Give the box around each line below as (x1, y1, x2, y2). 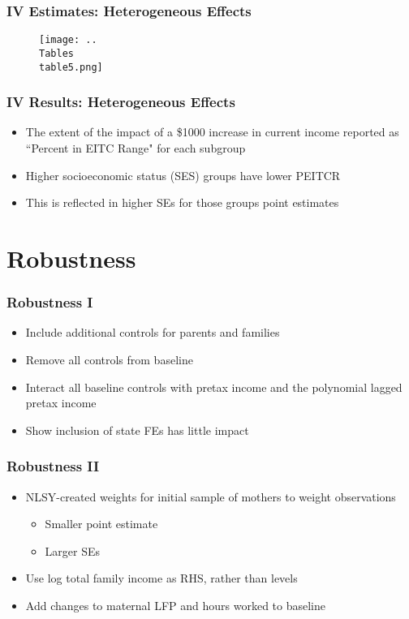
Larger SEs (45, 542, 101, 559)
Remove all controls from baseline (25, 350, 193, 368)
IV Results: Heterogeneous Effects (6, 92, 235, 112)
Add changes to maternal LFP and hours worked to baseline (25, 596, 326, 613)
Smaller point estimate (45, 515, 158, 532)
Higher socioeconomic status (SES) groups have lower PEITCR (25, 166, 341, 183)
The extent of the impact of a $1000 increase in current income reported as (25, 123, 399, 140)
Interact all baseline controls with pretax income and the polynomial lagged (25, 378, 403, 395)
